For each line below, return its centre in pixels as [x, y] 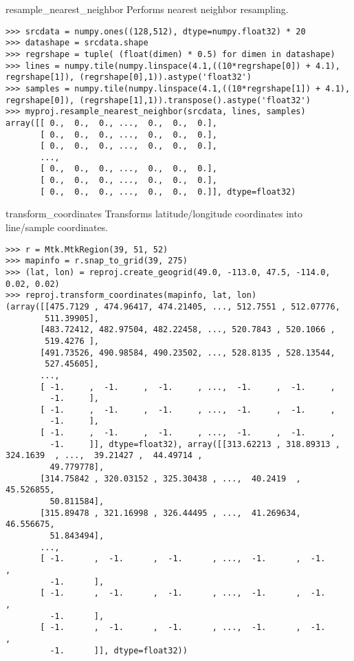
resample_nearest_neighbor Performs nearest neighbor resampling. [147, 9]
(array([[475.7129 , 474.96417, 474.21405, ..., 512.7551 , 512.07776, [173, 306]
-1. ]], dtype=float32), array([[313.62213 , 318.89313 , [195, 444]
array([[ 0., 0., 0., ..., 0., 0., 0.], [111, 123]
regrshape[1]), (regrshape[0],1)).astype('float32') [129, 77]
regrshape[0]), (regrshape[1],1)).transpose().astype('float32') [158, 100]
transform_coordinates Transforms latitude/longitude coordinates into [154, 214]
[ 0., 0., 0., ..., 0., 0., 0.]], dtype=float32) [168, 192]
